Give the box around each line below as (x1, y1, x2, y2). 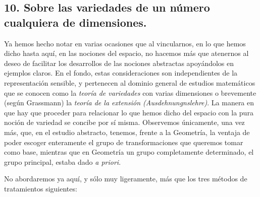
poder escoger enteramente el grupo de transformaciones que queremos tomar (4, 137, 243, 147)
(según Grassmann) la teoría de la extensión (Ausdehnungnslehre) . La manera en (4, 97, 254, 108)
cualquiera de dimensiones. (4, 14, 147, 30)
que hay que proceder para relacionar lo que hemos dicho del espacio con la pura (4, 107, 253, 117)
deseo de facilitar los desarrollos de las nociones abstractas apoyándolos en (4, 57, 234, 68)
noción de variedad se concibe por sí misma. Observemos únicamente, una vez (4, 117, 245, 127)
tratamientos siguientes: (4, 183, 77, 193)
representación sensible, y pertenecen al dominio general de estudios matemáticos (4, 77, 255, 88)
